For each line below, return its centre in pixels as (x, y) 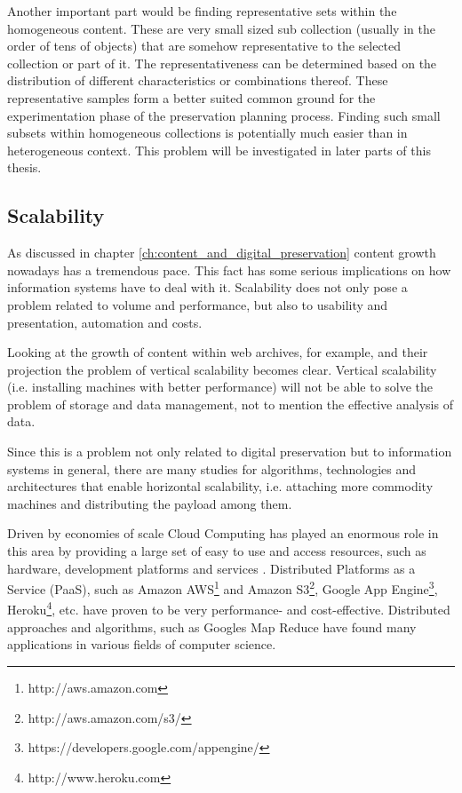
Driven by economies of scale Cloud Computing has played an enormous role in (223, 533)
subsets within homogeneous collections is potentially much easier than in (207, 133)
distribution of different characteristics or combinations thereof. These (198, 80)
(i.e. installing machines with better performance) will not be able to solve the (220, 387)
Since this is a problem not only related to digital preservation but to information (230, 452)
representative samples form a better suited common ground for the (191, 97)
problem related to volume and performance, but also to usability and (198, 304)
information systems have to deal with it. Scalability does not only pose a (207, 287)
